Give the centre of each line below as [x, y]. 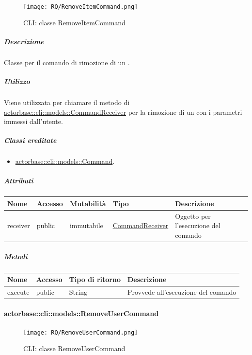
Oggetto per [193, 216]
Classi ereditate [30, 140]
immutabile [86, 225]
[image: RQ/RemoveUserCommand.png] [81, 332]
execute [18, 292]
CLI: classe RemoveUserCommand [74, 348]
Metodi [16, 256]
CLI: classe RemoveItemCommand [74, 22]
